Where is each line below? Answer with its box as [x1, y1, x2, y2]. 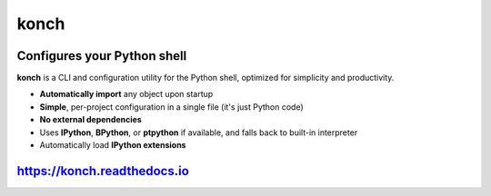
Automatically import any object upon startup [39, 89, 214, 100]
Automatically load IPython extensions [39, 140, 186, 151]
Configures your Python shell [16, 48, 187, 64]
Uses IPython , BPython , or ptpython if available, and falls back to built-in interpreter [39, 127, 358, 138]
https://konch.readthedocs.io [16, 163, 190, 179]
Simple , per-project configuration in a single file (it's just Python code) [39, 101, 304, 113]
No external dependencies [39, 114, 143, 125]
